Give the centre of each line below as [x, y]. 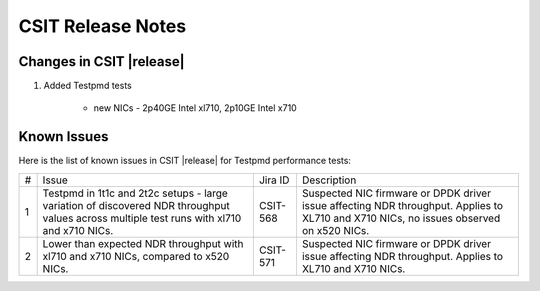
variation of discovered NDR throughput [136, 205]
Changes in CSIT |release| [101, 61]
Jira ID [274, 180]
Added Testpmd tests [87, 86]
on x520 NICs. [335, 230]
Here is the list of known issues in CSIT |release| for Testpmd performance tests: [185, 161]
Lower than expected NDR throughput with [143, 243]
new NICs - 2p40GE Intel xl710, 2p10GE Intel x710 [195, 108]
